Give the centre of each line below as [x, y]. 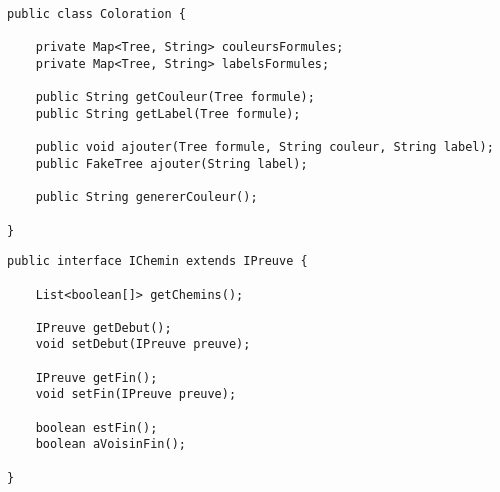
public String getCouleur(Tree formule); [175, 97]
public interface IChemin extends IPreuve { [157, 261]
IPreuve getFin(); [96, 377]
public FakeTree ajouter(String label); [171, 163]
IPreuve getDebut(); [103, 327]
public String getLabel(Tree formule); [168, 113]
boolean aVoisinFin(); [110, 444]
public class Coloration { [96, 14]
